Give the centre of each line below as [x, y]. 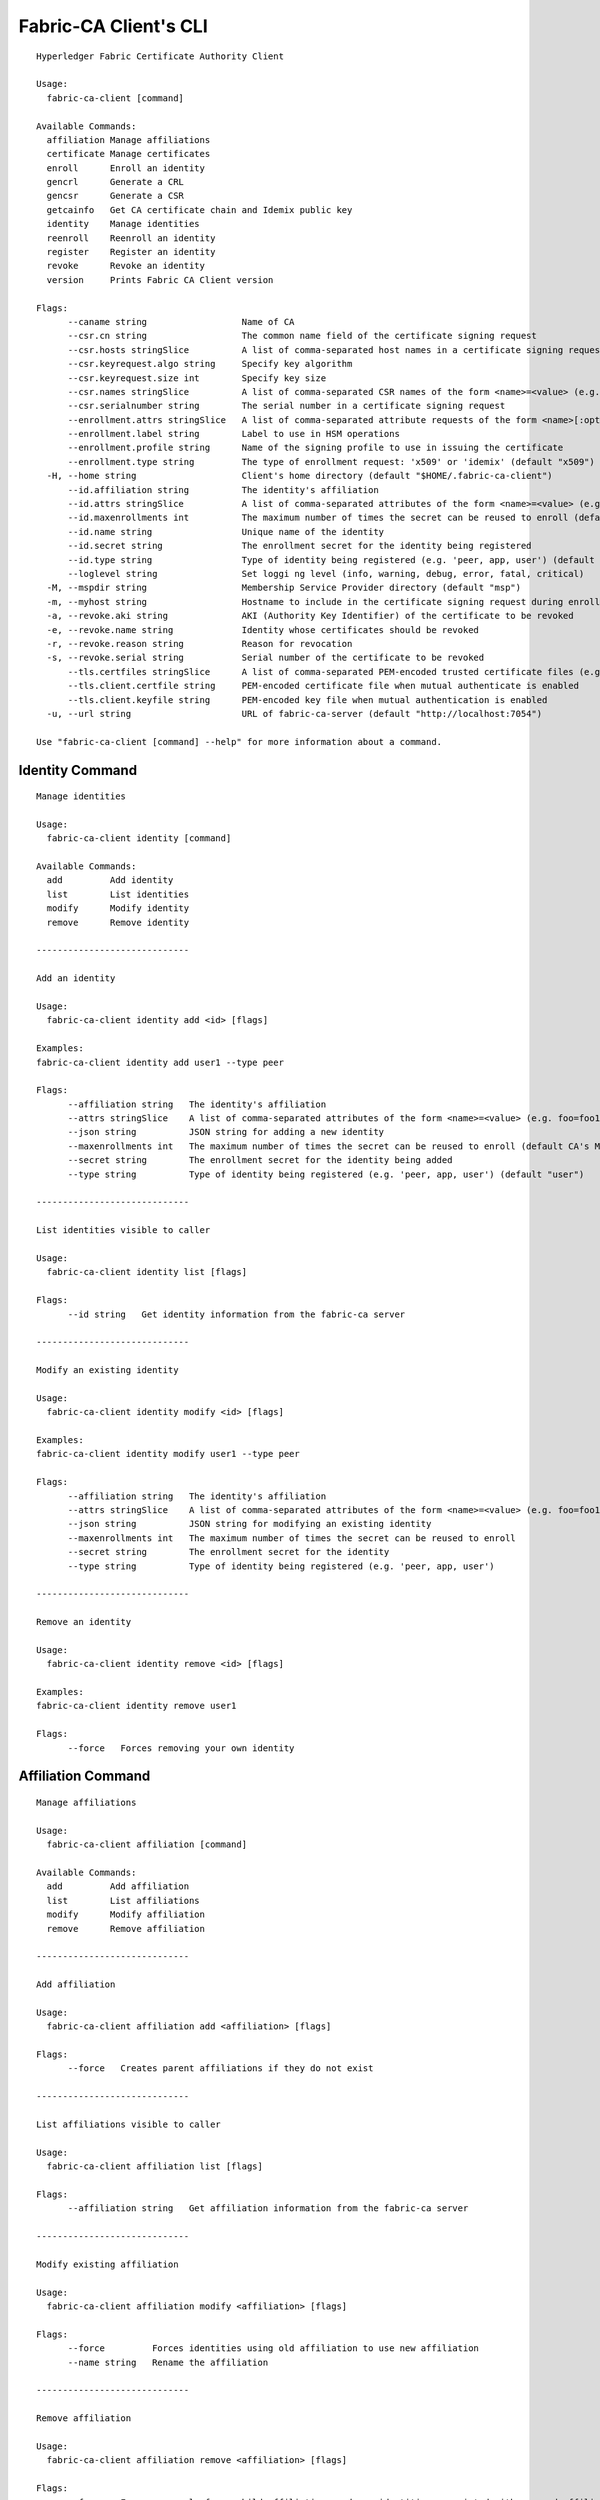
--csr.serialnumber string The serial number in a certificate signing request [286, 406]
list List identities [118, 894]
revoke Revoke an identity [125, 266]
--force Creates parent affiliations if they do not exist [220, 2068]
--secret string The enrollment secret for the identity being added [260, 1160]
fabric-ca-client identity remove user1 [136, 1706]
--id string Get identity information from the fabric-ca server [236, 1314]
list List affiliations [123, 1900]
